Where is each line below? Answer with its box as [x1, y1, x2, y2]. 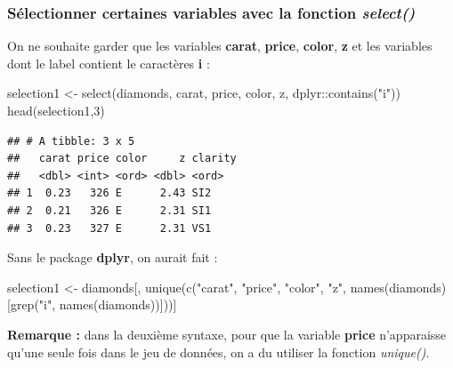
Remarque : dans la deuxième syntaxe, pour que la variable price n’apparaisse [7, 324, 447, 343]
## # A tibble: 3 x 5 [7, 134, 135, 148]
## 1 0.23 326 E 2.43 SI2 [7, 187, 212, 200]
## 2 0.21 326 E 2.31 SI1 [7, 204, 212, 217]
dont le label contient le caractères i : [7, 53, 210, 72]
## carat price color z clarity [7, 152, 237, 165]
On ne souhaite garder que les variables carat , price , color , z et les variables [7, 36, 433, 55]
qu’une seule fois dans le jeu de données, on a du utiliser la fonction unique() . [7, 342, 430, 361]
